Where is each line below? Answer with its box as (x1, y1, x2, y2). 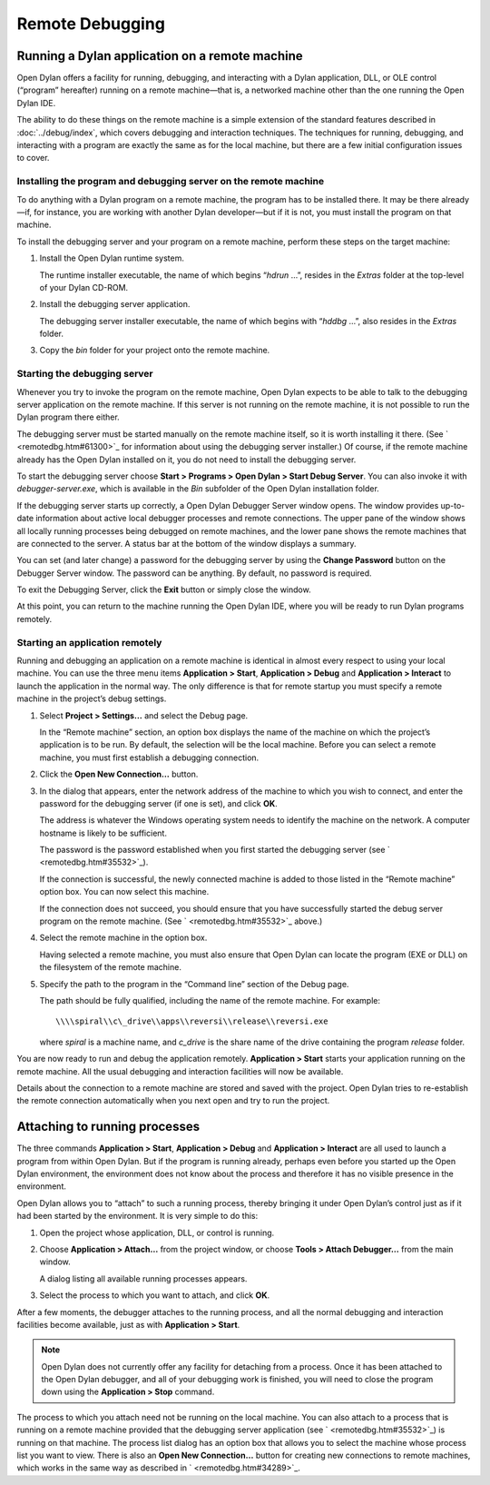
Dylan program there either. (16, 411, 120, 422)
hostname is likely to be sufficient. (39, 827, 168, 838)
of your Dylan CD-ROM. (39, 282, 129, 292)
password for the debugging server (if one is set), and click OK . (39, 797, 279, 808)
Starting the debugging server (16, 368, 153, 381)
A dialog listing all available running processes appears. (39, 1272, 248, 1284)
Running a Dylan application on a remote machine (16, 48, 303, 64)
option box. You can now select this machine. (39, 886, 210, 897)
